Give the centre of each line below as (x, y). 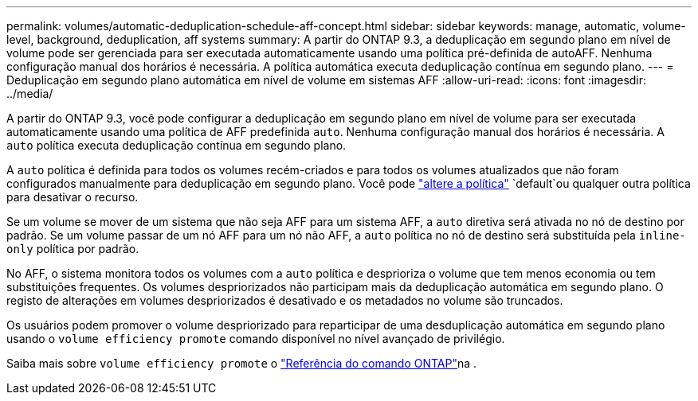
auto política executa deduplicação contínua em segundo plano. (176, 145)
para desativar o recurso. (73, 197)
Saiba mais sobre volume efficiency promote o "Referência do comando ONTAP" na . (242, 363)
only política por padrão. (73, 249)
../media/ (30, 93)
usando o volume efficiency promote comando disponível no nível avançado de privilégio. (256, 339)
